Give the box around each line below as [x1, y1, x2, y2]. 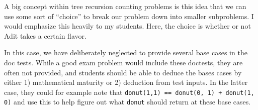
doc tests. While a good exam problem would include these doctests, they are [4, 57, 243, 67]
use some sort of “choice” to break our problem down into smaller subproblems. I [4, 11, 254, 21]
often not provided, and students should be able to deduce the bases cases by [4, 67, 242, 77]
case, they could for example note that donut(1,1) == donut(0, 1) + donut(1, [4, 86, 254, 97]
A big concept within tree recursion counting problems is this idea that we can [4, 1, 246, 11]
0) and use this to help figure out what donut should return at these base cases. [4, 96, 251, 107]
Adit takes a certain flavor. [4, 30, 87, 41]
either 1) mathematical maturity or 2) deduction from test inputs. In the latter [4, 77, 248, 87]
